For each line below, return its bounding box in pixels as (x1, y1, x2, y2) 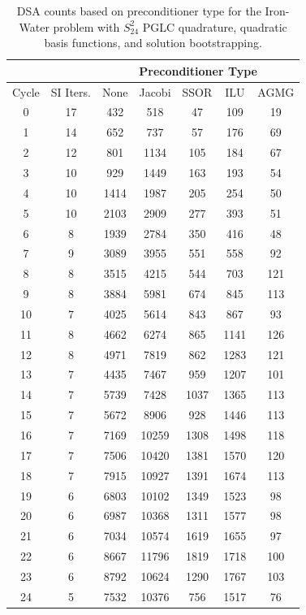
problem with (53, 18, 120, 35)
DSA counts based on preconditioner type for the (16, 2, 261, 19)
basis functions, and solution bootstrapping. (44, 34, 262, 51)
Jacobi (139, 83, 171, 100)
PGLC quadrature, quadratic (142, 18, 287, 35)
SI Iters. (50, 83, 91, 100)
